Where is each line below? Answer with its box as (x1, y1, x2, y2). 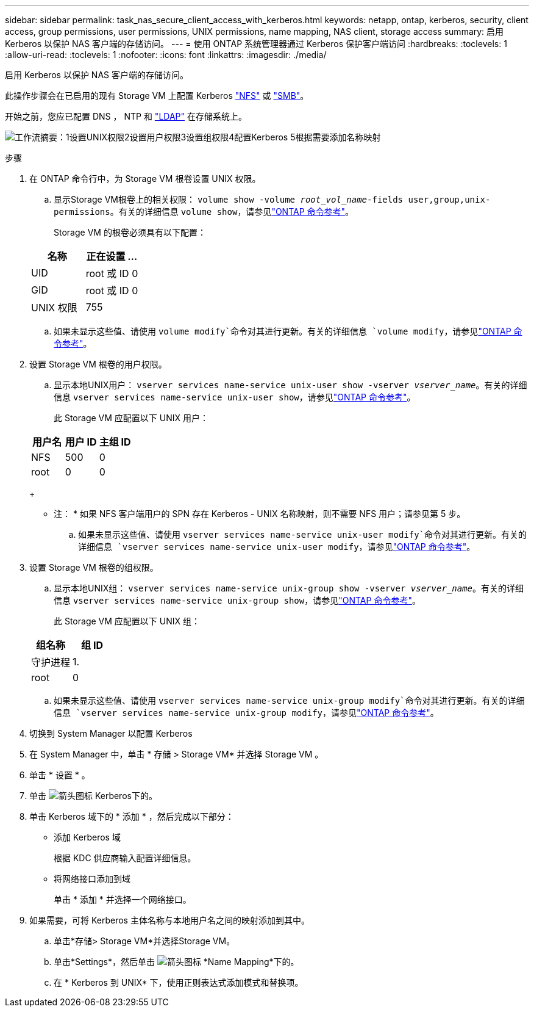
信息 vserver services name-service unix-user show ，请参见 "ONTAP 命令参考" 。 (54, 392, 416, 402)
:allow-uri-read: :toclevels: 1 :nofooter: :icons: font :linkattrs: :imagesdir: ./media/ (5, 49, 327, 60)
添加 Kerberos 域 (54, 832, 121, 842)
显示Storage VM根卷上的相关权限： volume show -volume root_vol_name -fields (54, 194, 404, 204)
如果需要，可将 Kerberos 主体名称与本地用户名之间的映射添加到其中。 (29, 915, 310, 925)
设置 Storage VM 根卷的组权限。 (29, 562, 158, 573)
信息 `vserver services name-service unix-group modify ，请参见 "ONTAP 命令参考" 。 (54, 707, 439, 718)
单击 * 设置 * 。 (29, 770, 90, 780)
